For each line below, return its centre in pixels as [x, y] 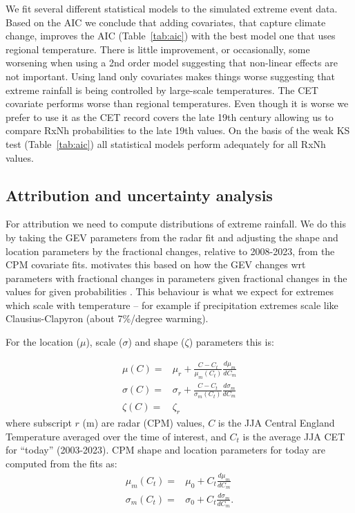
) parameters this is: [231, 342]
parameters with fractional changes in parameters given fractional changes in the [176, 278]
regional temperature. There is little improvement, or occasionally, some [158, 49]
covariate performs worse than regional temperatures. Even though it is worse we [177, 103]
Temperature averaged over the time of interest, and [116, 436]
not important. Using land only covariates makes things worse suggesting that [171, 76]
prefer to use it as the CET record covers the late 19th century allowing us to [170, 116]
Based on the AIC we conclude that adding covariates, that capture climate [166, 22]
